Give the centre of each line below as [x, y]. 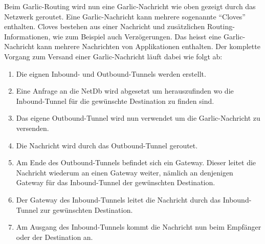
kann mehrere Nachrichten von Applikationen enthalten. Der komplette [148, 46]
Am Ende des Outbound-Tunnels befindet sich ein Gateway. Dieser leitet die [136, 162]
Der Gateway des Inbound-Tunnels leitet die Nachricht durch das [118, 199]
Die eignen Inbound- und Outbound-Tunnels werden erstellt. [111, 73]
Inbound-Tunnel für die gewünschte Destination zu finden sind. [115, 101]
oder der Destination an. [54, 237]
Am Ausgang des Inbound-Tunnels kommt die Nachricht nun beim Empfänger [139, 227]
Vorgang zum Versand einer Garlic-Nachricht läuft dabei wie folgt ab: [113, 56]
